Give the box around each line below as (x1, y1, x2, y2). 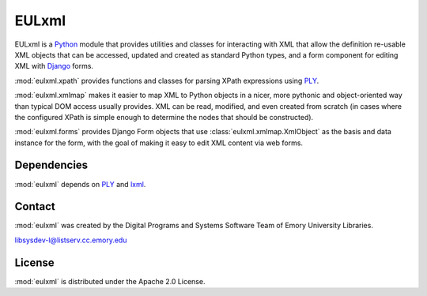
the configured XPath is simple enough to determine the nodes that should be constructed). (14, 112, 314, 122)
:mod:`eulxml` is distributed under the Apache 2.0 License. (14, 276, 206, 286)
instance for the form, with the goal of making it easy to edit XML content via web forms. (14, 138, 304, 148)
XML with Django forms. (14, 62, 94, 71)
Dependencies (14, 159, 89, 172)
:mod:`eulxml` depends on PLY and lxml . (14, 179, 146, 189)
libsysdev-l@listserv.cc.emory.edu (14, 235, 127, 245)
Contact (14, 200, 55, 213)
